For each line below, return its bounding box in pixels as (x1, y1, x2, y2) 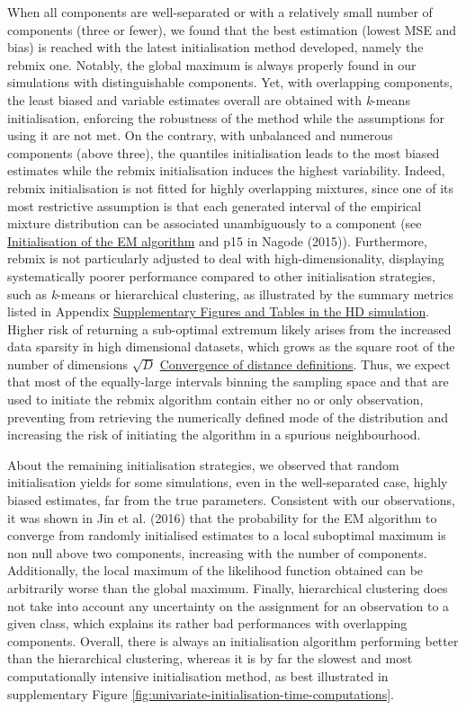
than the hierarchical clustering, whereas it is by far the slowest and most (7, 649, 413, 668)
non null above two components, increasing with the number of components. (7, 543, 427, 562)
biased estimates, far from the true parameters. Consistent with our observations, (7, 491, 455, 510)
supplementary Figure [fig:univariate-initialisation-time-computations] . (7, 684, 394, 703)
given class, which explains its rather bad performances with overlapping (7, 614, 408, 633)
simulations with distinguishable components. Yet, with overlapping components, (7, 73, 453, 92)
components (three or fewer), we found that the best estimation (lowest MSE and (7, 20, 457, 39)
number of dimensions (7, 354, 128, 373)
